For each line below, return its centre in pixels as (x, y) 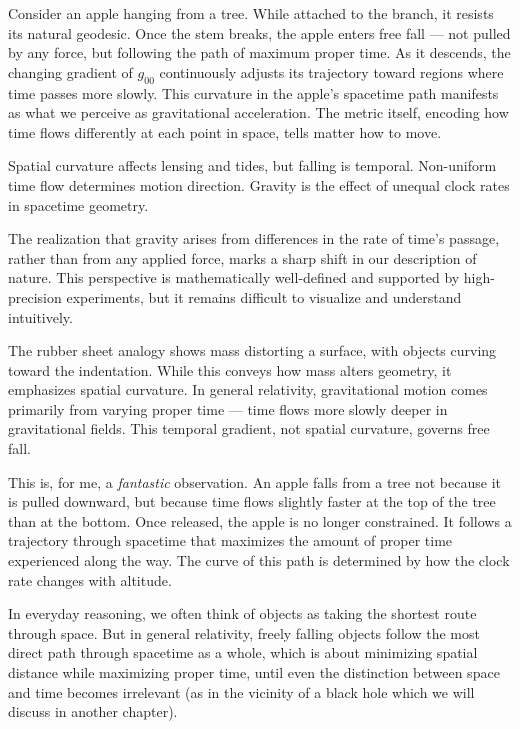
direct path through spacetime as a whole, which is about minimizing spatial (243, 652)
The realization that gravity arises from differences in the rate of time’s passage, (254, 238)
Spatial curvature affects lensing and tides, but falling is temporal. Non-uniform (252, 165)
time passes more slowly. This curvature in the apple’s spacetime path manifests (253, 92)
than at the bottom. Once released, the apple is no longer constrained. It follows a (260, 520)
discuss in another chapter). (93, 711)
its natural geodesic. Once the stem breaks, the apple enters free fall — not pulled (259, 32)
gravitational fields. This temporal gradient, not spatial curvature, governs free (249, 428)
